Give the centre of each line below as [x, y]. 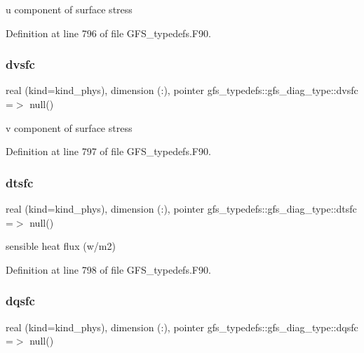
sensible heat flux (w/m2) [61, 246]
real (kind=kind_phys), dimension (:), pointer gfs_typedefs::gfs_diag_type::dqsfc [182, 327]
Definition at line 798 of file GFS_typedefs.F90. [108, 269]
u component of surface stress [69, 9]
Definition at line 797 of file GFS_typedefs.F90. [108, 151]
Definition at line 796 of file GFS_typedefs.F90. [108, 33]
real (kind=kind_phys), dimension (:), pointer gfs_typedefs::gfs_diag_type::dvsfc [182, 90]
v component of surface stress [69, 127]
